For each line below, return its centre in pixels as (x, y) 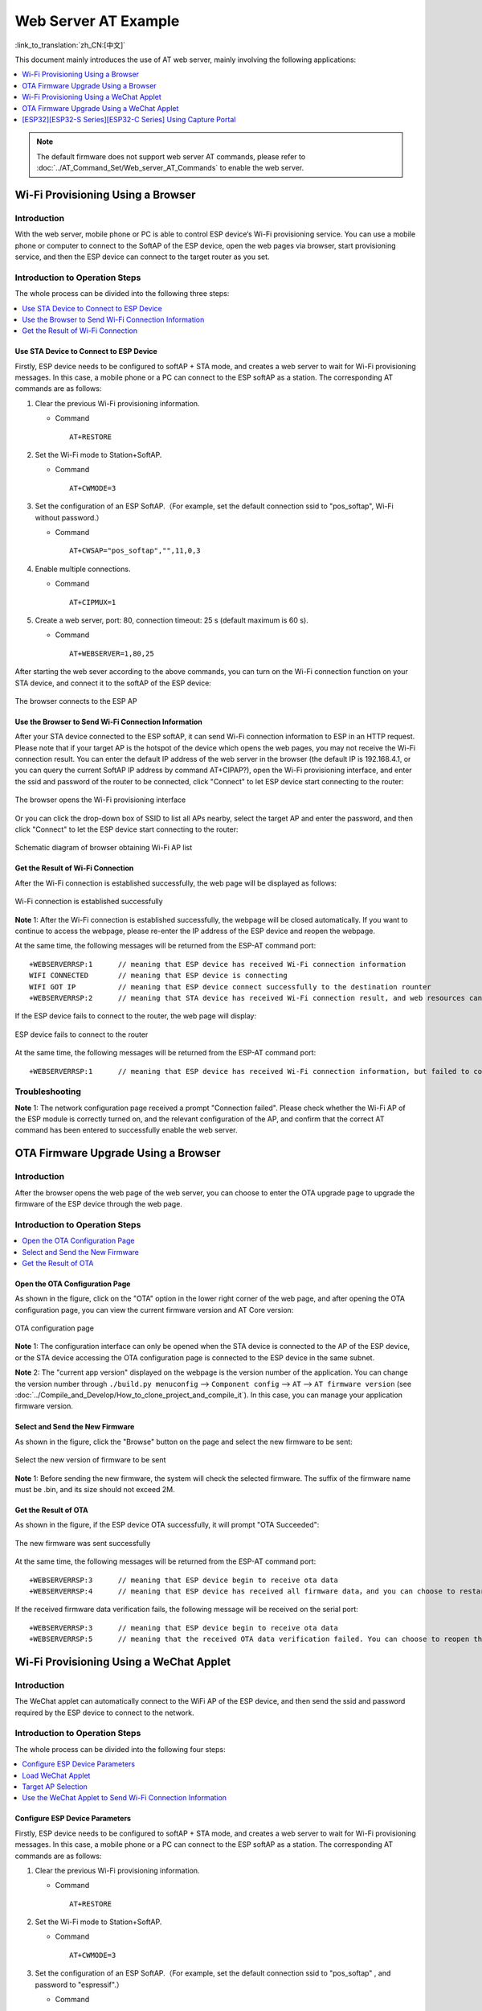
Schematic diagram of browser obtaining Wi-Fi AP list (104, 848)
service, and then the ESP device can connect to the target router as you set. (142, 257)
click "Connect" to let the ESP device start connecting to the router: (127, 829)
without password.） (69, 517)
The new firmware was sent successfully (83, 1543)
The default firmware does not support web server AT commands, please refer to (171, 156)
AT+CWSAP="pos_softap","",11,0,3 (135, 551)
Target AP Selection (55, 1787)
